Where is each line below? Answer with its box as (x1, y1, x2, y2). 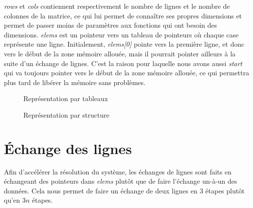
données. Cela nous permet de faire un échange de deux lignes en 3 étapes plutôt (4, 185, 245, 195)
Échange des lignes (4, 138, 132, 158)
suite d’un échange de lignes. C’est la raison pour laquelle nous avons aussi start (4, 58, 242, 68)
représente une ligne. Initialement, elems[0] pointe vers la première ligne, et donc (4, 39, 245, 49)
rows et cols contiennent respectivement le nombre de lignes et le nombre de (4, 1, 230, 11)
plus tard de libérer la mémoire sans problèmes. (4, 77, 145, 87)
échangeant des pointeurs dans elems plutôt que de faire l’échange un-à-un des (4, 176, 237, 186)
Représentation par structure (23, 109, 109, 120)
